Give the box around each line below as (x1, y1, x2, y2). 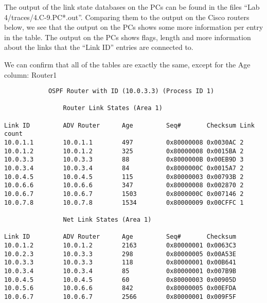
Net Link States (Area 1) (63, 216, 152, 223)
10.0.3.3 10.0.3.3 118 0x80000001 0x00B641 (4, 259, 237, 266)
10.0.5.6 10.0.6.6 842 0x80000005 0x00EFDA (4, 284, 237, 292)
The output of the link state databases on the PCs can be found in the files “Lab (4, 2, 260, 12)
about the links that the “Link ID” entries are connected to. (4, 42, 193, 52)
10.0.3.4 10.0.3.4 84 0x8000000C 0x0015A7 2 (4, 165, 244, 172)
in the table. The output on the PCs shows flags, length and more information (4, 31, 251, 42)
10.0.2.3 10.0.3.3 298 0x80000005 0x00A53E (4, 250, 237, 258)
